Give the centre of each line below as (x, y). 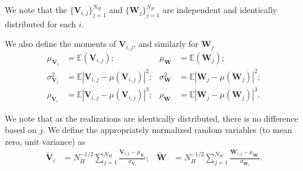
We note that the (36, 9)
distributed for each (40, 23)
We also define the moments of (60, 44)
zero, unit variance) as (45, 141)
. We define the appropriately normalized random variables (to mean (168, 130)
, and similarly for (166, 44)
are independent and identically (220, 9)
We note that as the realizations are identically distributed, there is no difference (151, 118)
